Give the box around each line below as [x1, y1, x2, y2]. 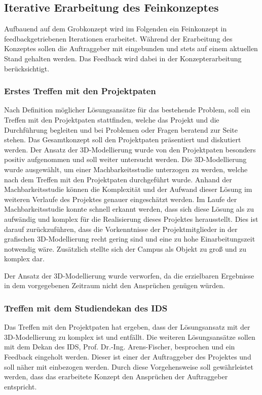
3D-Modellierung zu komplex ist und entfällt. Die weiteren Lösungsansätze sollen [4, 331, 255, 342]
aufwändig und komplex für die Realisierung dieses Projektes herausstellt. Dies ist [4, 213, 258, 224]
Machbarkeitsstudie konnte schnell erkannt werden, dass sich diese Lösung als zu [4, 204, 254, 214]
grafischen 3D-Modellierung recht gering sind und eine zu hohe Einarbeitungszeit [4, 233, 255, 244]
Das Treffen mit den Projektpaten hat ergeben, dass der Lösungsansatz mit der [4, 322, 250, 332]
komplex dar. [4, 253, 45, 264]
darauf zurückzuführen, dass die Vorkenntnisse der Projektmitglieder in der [4, 223, 238, 234]
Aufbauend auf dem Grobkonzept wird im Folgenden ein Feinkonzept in [4, 23, 227, 34]
